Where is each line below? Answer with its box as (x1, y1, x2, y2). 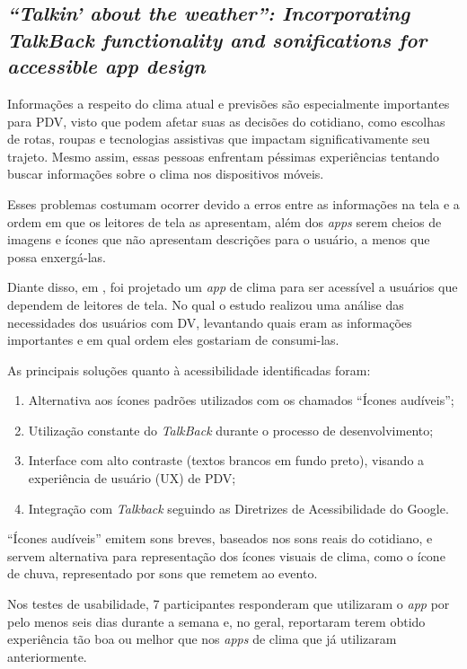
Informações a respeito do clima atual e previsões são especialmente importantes (7, 93, 450, 112)
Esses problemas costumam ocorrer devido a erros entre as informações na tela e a (7, 194, 460, 213)
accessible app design (7, 52, 206, 80)
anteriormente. (7, 647, 87, 665)
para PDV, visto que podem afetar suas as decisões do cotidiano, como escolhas (7, 111, 445, 130)
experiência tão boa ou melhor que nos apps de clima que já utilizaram (7, 629, 397, 648)
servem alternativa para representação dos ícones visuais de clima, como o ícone (7, 546, 445, 565)
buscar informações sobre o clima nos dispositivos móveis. (7, 164, 324, 183)
